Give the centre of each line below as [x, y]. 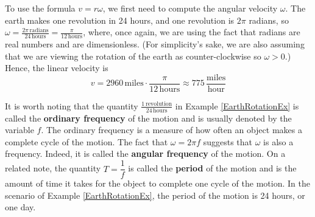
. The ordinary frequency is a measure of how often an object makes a [172, 130]
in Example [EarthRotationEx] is [237, 105]
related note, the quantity [53, 168]
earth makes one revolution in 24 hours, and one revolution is [120, 20]
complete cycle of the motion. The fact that [87, 141]
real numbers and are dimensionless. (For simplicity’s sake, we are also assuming [155, 44]
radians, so [269, 20]
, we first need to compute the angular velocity [190, 8]
